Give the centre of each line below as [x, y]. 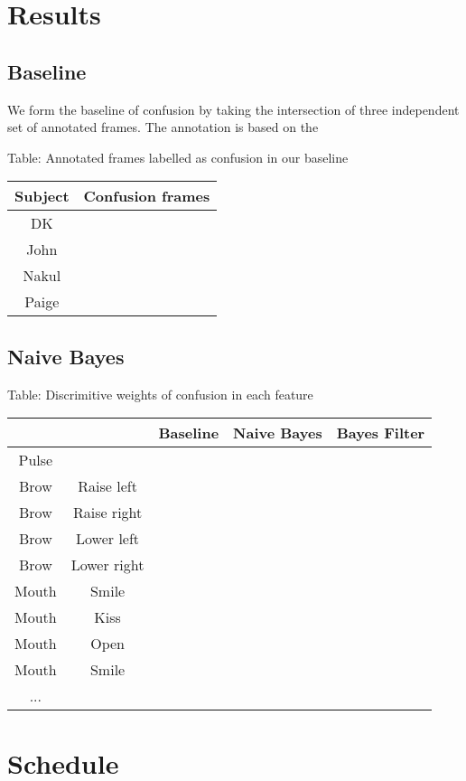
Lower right [107, 565]
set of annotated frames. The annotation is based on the [163, 127]
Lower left [108, 539]
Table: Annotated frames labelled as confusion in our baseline [178, 157]
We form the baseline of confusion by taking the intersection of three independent [233, 109]
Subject [42, 196]
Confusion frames [147, 196]
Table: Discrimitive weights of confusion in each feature [160, 394]
